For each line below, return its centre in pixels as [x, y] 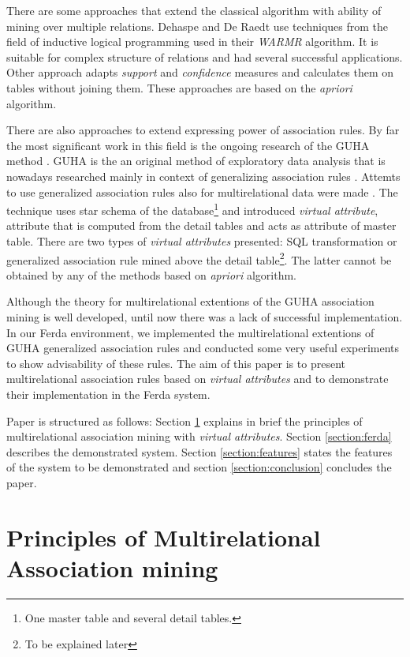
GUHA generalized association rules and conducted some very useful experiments [203, 348]
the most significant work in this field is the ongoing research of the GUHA [188, 145]
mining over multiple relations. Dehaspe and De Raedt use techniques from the [198, 26]
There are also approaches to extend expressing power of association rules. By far [203, 130]
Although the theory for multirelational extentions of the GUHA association [190, 301]
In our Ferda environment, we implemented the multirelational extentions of [190, 332]
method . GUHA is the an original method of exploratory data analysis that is [196, 161]
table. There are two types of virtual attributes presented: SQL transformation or [202, 240]
